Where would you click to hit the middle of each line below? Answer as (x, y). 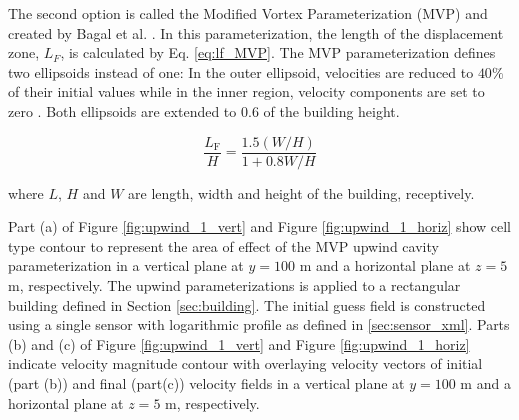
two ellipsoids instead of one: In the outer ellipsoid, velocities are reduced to (241, 71)
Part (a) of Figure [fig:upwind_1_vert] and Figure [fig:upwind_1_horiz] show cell (260, 226)
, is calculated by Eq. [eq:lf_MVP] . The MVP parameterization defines (278, 52)
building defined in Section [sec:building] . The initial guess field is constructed (247, 304)
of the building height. (331, 110)
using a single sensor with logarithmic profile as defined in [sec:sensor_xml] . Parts (259, 324)
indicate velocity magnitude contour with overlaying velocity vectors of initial (245, 363)
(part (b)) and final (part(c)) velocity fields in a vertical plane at (206, 382)
